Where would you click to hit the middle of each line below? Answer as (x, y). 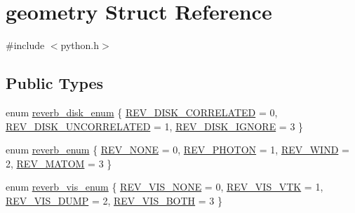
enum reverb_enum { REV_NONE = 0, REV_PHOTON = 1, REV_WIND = (177, 150)
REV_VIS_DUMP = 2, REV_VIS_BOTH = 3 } (114, 200)
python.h (80, 45)
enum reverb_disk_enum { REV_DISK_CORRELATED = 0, (142, 112)
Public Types (55, 83)
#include (25, 45)
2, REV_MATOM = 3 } (59, 163)
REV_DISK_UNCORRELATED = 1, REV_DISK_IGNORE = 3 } (155, 126)
